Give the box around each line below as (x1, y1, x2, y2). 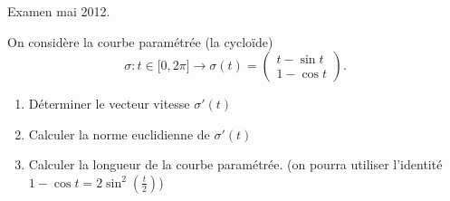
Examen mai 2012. (7, 2, 110, 20)
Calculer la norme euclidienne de (28, 124, 210, 143)
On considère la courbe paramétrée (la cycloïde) (7, 32, 273, 51)
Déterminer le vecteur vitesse (28, 94, 190, 113)
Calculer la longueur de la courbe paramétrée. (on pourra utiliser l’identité (28, 155, 443, 174)
